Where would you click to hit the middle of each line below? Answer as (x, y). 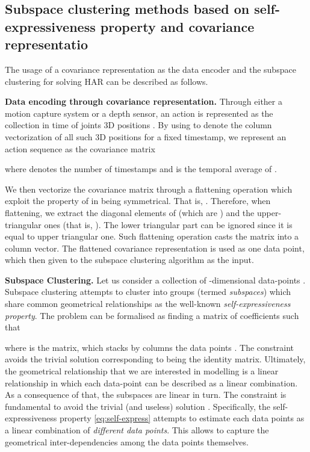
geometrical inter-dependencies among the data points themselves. (127, 441)
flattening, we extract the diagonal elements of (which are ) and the (130, 212)
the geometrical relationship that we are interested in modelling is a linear (142, 371)
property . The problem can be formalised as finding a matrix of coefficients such (152, 315)
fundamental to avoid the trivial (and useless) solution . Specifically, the (138, 406)
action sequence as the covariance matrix (80, 148)
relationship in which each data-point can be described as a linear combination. (151, 382)
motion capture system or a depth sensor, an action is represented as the (139, 113)
